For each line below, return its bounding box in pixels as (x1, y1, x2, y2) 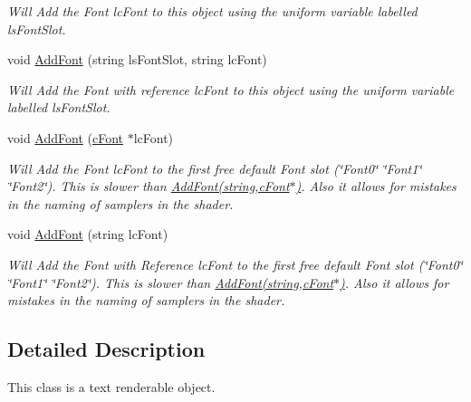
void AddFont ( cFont (7, 128, 123, 147)
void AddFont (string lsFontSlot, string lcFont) (7, 50, 267, 69)
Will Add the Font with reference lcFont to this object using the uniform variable (7, 80, 455, 99)
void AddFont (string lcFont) (7, 225, 168, 244)
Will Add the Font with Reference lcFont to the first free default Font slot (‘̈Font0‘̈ (7, 254, 463, 273)
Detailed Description (7, 335, 206, 363)
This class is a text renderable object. (7, 377, 216, 396)
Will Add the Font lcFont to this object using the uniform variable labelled (7, 2, 418, 20)
